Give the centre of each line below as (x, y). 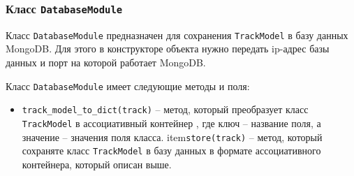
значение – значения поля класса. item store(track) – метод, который (172, 137)
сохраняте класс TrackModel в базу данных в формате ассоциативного (171, 151)
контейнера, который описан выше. (97, 164)
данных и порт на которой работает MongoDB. (106, 63)
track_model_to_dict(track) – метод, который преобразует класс (165, 109)
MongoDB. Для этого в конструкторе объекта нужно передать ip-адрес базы (168, 49)
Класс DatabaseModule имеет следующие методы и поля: (128, 86)
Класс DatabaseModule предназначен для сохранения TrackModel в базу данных (177, 35)
